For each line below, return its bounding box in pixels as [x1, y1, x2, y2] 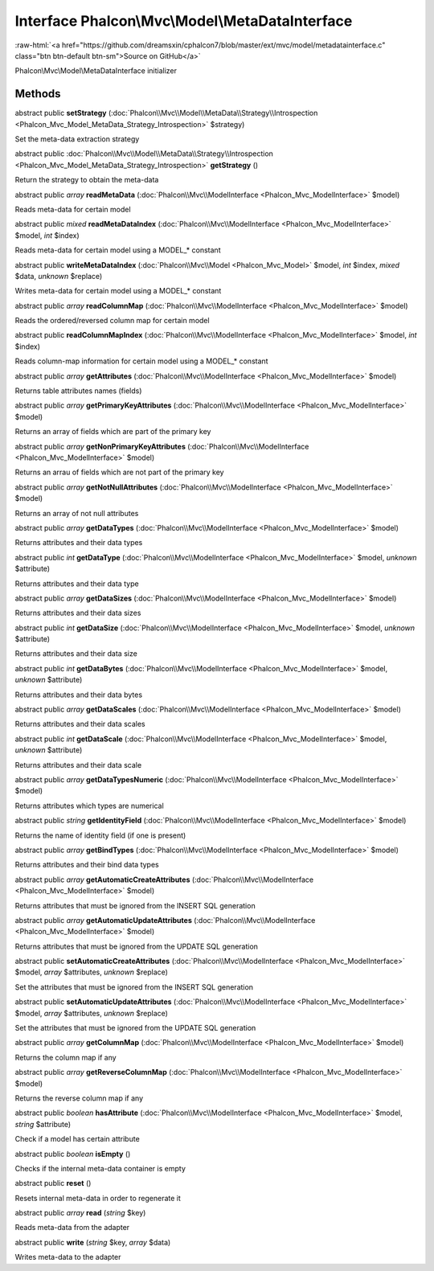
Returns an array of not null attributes [14, 508, 139, 518]
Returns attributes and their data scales [14, 720, 145, 729]
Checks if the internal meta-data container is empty [14, 1163, 186, 1173]
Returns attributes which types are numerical [14, 801, 164, 810]
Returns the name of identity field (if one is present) [14, 830, 186, 840]
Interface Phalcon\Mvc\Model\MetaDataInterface [14, 12, 353, 30]
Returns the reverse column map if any [14, 1093, 144, 1103]
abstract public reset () [14, 1179, 92, 1188]
